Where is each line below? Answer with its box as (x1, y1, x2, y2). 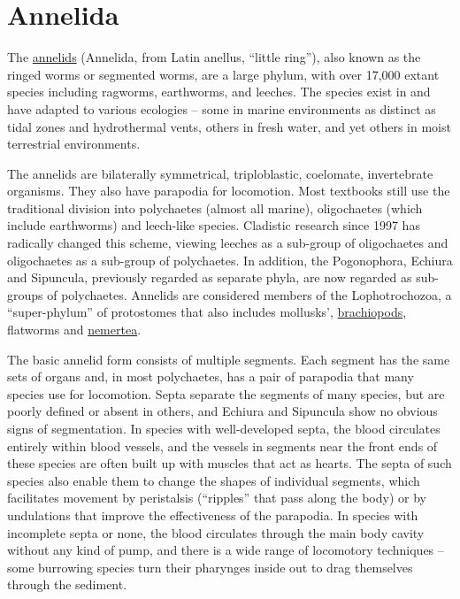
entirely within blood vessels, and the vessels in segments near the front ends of (7, 436, 438, 455)
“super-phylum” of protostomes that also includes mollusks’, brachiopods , (7, 303, 407, 321)
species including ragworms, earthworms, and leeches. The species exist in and (7, 82, 431, 101)
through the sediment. (7, 575, 127, 594)
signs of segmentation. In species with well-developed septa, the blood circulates (7, 419, 441, 437)
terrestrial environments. (7, 134, 141, 153)
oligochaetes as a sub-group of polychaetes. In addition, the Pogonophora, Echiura (7, 250, 453, 269)
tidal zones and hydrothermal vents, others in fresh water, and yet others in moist (7, 117, 451, 135)
